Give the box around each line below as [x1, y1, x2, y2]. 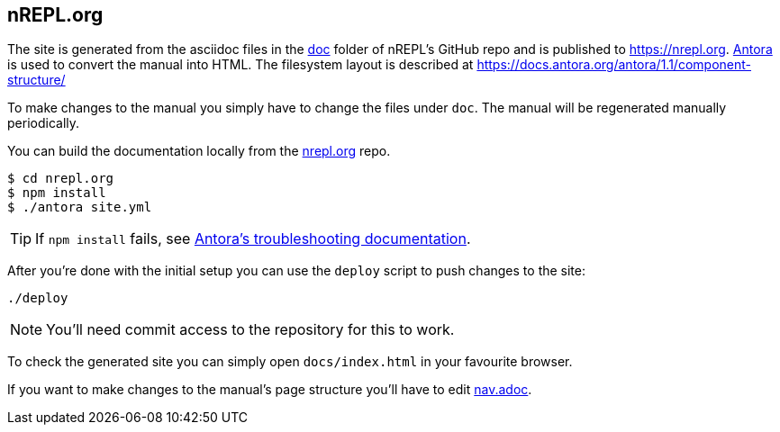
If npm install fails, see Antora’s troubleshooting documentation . [35, 229, 471, 248]
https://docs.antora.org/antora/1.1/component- [476, 57, 751, 73]
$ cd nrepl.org [7, 171, 114, 186]
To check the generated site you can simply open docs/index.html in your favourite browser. [7, 354, 573, 370]
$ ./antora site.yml [7, 200, 152, 215]
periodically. [7, 115, 80, 131]
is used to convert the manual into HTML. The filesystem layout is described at [7, 57, 474, 73]
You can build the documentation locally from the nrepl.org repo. [7, 143, 391, 159]
